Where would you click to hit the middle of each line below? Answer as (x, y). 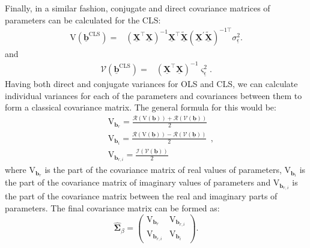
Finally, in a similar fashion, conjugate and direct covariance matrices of (138, 8)
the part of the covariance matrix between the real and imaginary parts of (141, 196)
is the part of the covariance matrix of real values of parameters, (163, 170)
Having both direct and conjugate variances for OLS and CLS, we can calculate (151, 84)
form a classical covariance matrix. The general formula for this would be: (141, 107)
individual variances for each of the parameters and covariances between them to (153, 95)
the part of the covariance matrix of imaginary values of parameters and (138, 182)
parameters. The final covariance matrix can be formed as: (112, 207)
